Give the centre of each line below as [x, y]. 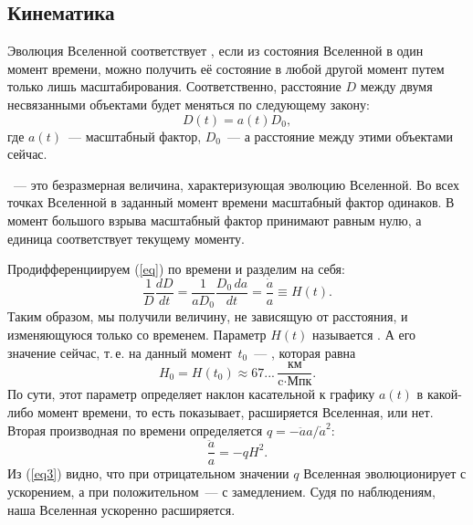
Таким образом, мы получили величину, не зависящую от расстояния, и [208, 316]
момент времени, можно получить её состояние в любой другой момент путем [226, 68]
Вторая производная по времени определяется [135, 430]
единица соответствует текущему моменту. [126, 238]
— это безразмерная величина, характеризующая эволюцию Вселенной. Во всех [236, 184]
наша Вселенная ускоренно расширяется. [121, 509]
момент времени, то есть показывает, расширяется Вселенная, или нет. [236, 411]
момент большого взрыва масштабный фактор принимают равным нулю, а [215, 220]
